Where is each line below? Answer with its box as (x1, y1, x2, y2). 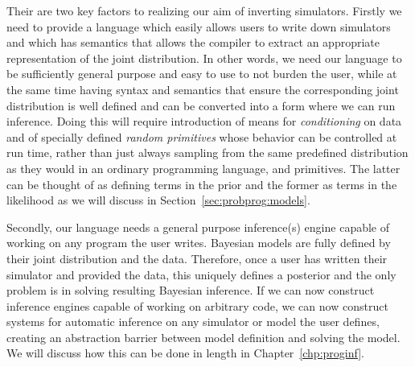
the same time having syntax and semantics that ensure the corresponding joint (6, 80, 399, 97)
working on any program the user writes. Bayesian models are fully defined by (6, 234, 391, 251)
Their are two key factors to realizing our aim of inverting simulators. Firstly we (6, 2, 402, 19)
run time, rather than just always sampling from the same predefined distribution (6, 144, 409, 161)
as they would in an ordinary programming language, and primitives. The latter (6, 159, 401, 176)
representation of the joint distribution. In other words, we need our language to (6, 49, 402, 66)
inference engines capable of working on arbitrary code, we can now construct (6, 297, 388, 314)
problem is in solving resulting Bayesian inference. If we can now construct (6, 282, 375, 299)
